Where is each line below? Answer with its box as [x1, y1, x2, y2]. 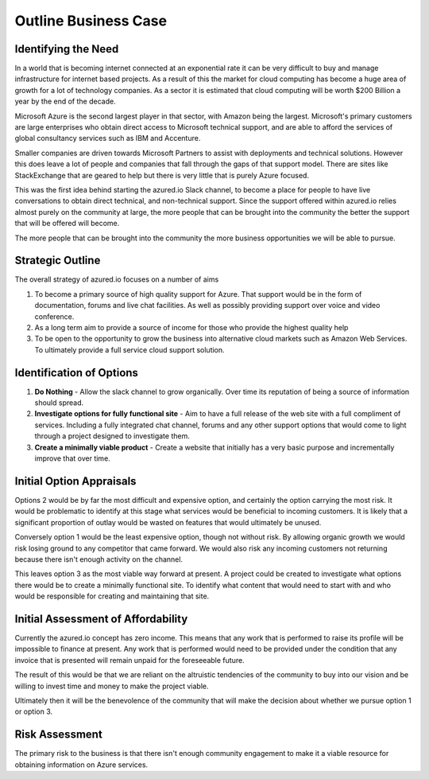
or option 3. [14, 707, 53, 716]
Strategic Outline [14, 254, 101, 267]
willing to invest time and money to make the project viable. [14, 681, 209, 691]
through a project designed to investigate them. [34, 431, 190, 441]
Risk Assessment [14, 728, 102, 742]
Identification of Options [14, 366, 139, 380]
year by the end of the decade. [14, 96, 116, 107]
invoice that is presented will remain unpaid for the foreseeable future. [14, 655, 245, 664]
